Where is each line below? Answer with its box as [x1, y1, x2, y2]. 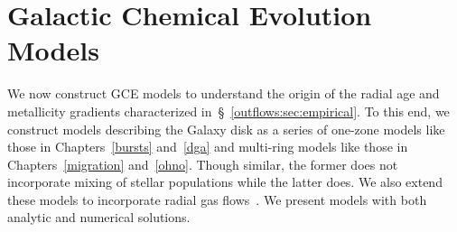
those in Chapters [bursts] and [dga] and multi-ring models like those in [7, 137, 408, 156]
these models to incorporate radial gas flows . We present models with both [7, 190, 427, 209]
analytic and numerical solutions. [7, 208, 191, 227]
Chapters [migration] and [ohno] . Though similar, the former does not [7, 154, 398, 173]
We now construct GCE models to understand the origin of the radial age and [7, 84, 440, 103]
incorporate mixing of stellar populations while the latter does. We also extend [7, 172, 443, 191]
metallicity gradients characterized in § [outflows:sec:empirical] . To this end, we [7, 101, 450, 120]
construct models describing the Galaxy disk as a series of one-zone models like [7, 119, 445, 138]
